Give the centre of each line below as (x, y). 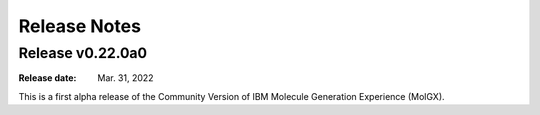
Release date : (47, 78)
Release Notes (80, 26)
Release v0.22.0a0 (83, 53)
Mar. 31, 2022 (125, 78)
